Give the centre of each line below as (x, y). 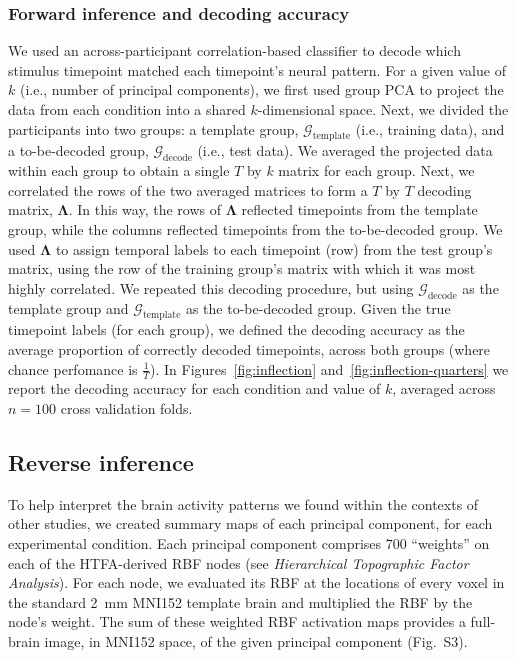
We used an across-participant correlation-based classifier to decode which (234, 50)
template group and (68, 307)
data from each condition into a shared (127, 109)
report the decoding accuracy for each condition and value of (194, 388)
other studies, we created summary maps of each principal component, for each (250, 523)
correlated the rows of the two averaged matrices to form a (188, 189)
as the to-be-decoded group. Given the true (318, 307)
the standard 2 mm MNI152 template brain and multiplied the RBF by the (240, 601)
